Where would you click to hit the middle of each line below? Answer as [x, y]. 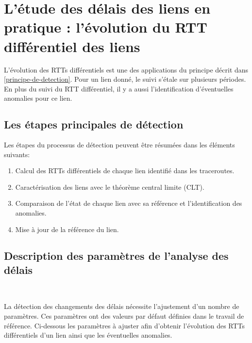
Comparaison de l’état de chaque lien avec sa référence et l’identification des [129, 203]
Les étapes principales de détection [94, 124]
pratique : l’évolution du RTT [106, 27]
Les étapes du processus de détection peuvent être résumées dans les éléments [119, 145]
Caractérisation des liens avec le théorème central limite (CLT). [110, 187]
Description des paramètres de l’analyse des [116, 255]
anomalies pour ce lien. [38, 98]
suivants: [17, 154]
